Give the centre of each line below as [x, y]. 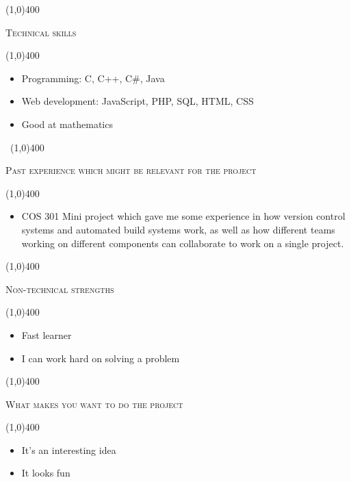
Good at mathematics [67, 124]
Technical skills [41, 32]
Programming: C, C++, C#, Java [93, 78]
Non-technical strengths [60, 289]
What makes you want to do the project [94, 404]
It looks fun [46, 473]
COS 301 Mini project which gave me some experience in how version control [183, 216]
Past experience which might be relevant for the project [131, 170]
